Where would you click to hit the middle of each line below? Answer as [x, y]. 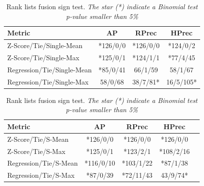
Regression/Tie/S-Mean [43, 163]
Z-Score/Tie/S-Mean [38, 139]
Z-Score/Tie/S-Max [36, 151]
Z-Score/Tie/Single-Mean [45, 45]
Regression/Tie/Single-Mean [50, 69]
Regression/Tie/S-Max [41, 175]
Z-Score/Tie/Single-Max [43, 57]
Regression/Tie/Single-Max [48, 81]
